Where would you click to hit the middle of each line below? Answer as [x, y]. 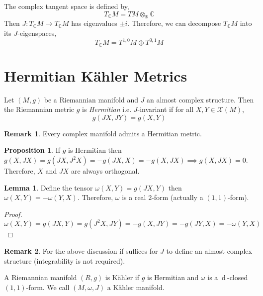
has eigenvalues [94, 23]
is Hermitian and [173, 277]
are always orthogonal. [105, 171]
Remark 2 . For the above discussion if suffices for [81, 251]
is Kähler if [122, 277]
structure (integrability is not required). [65, 260]
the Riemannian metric [39, 109]
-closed [237, 277]
